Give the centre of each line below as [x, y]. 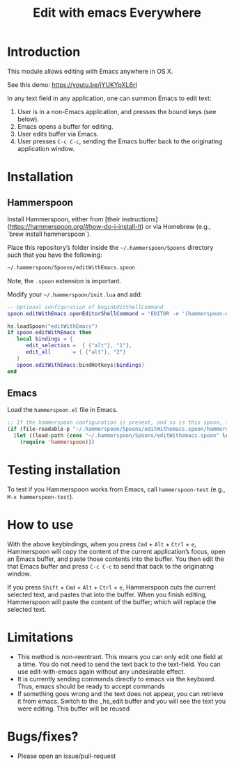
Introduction [44, 52]
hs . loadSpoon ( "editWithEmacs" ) [53, 326]
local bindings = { [45, 339]
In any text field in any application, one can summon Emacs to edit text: [109, 98]
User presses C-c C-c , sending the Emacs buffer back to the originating [120, 141]
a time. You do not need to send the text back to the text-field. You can [119, 664]
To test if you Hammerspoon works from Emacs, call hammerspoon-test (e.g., [116, 489]
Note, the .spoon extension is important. [64, 280]
